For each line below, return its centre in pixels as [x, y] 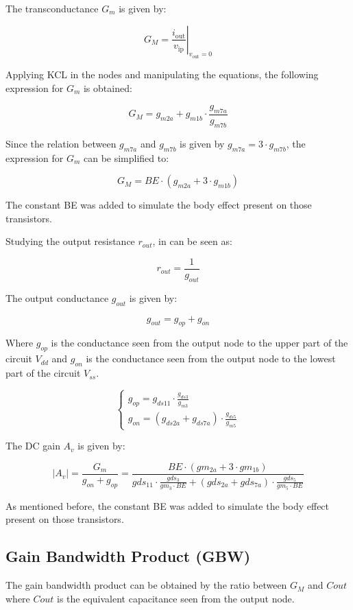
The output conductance [57, 297]
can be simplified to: [126, 157]
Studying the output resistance [70, 241]
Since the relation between [61, 143]
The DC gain [33, 446]
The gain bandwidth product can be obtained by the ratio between [146, 585]
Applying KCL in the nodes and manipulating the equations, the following [162, 74]
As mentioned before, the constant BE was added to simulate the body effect [168, 505]
